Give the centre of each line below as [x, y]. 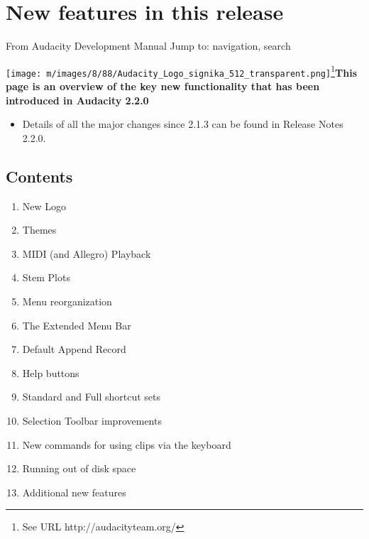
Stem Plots [46, 277]
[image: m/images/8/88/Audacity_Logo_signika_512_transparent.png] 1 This [181, 71]
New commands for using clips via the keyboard [127, 444]
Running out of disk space [79, 468]
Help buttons [51, 372]
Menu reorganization [67, 301]
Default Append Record [74, 349]
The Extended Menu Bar [77, 325]
